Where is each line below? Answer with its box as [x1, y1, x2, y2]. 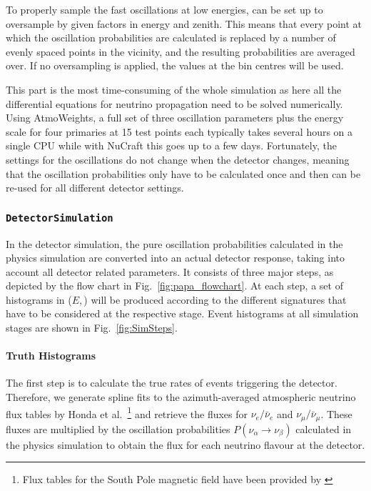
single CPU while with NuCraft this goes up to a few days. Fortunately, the [6, 138, 337, 153]
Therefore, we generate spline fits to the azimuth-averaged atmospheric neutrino [6, 390, 356, 405]
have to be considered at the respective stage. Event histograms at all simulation [6, 306, 359, 321]
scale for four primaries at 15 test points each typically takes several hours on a [6, 124, 353, 139]
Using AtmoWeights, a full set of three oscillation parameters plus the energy [6, 110, 344, 125]
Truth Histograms [6, 348, 96, 363]
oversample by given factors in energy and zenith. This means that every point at [6, 16, 362, 31]
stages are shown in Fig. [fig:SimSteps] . [6, 320, 178, 335]
